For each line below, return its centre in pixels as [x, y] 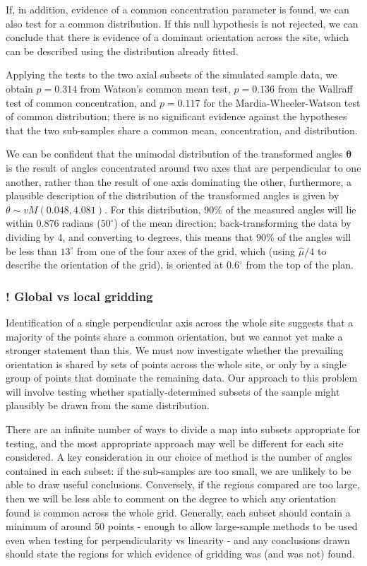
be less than [31, 250]
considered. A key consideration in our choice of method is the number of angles [179, 457]
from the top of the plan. [300, 265]
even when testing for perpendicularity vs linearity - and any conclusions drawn [178, 540]
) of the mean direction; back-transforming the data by [233, 223]
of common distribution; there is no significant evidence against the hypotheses [176, 116]
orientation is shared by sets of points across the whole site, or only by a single [176, 364]
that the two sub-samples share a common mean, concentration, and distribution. [182, 130]
